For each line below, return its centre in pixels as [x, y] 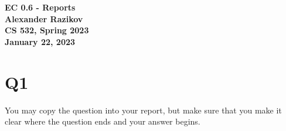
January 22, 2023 [40, 41]
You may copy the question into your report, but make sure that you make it [143, 110]
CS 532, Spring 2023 [47, 30]
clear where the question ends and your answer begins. [103, 121]
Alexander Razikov [44, 18]
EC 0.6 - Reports [40, 7]
